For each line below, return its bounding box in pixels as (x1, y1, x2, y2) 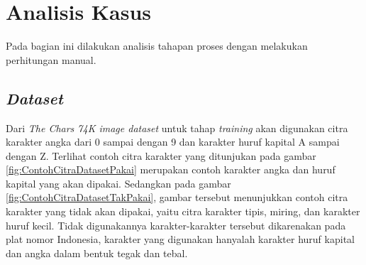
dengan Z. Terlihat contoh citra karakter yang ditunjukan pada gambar (6, 148, 316, 163)
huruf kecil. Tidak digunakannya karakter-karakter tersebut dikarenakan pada (6, 217, 346, 232)
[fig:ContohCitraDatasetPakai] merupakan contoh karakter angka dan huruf (6, 162, 335, 177)
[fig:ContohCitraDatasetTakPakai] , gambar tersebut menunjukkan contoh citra (6, 190, 348, 205)
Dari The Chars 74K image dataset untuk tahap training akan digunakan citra (6, 120, 348, 135)
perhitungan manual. (6, 52, 96, 67)
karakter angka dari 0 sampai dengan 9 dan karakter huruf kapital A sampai (6, 134, 340, 149)
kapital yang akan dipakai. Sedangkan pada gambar (6, 175, 231, 190)
